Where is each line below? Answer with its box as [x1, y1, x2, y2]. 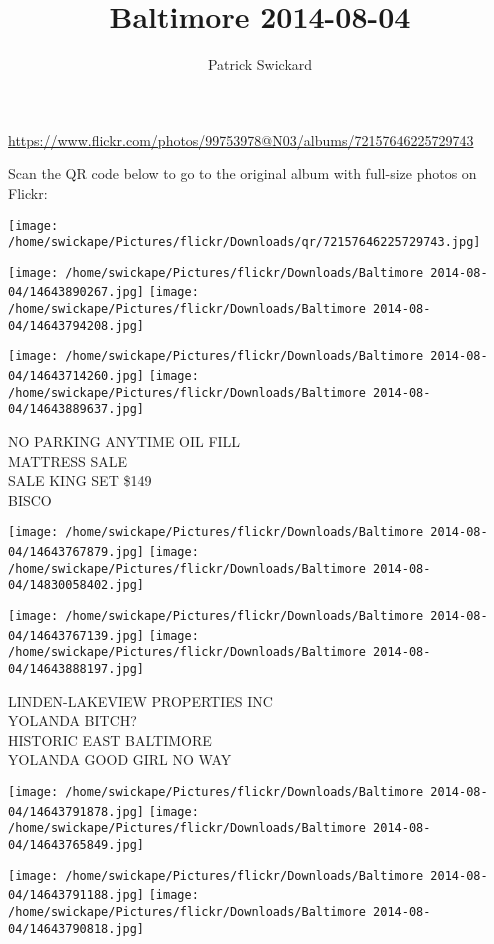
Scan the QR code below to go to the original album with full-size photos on [8, 163, 477, 184]
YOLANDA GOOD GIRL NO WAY [8, 749, 232, 770]
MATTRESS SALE [8, 450, 128, 471]
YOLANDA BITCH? [8, 710, 137, 731]
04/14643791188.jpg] [8, 888, 145, 903]
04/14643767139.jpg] [8, 628, 145, 643]
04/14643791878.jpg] [8, 804, 145, 819]
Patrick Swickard [207, 54, 313, 75]
